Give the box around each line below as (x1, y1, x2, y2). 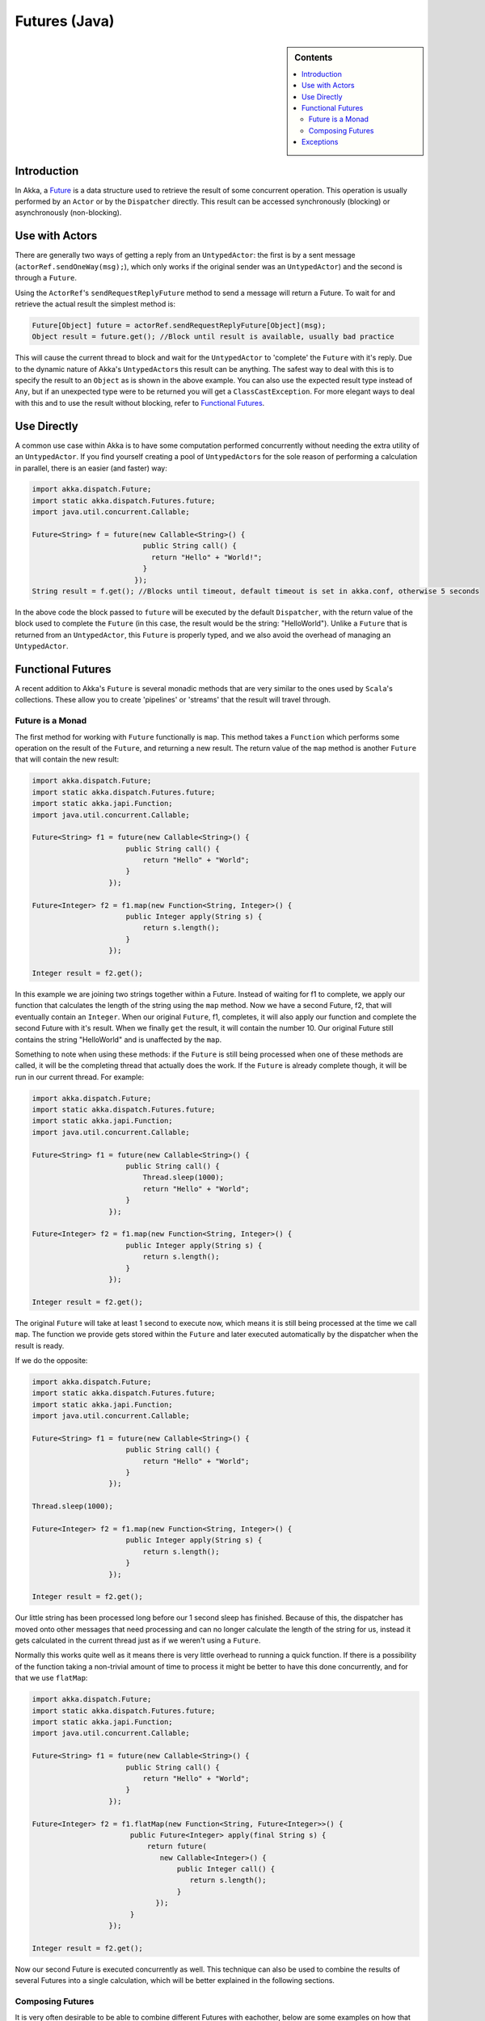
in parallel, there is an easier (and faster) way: (15, 463, 167, 473)
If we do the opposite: (15, 1355, 88, 1365)
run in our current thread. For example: (15, 1072, 145, 1082)
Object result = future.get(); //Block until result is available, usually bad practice (32, 332, 395, 341)
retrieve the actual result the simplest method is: (15, 299, 176, 309)
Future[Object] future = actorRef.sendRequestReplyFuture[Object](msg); (32, 320, 327, 330)
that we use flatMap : (15, 1673, 88, 1683)
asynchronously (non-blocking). (15, 208, 122, 217)
